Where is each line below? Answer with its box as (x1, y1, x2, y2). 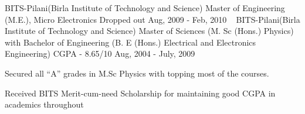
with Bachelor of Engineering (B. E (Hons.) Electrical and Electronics (5, 36, 256, 48)
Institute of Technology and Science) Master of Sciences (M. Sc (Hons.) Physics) (5, 25, 294, 37)
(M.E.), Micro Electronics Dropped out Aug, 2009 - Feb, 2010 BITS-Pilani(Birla (5, 13, 300, 25)
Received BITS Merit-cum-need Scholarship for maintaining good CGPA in (5, 87, 276, 99)
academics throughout (5, 98, 84, 110)
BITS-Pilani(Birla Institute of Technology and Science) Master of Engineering (5, 2, 285, 13)
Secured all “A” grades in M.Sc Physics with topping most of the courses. (5, 67, 269, 79)
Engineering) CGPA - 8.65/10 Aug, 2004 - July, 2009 (5, 47, 195, 60)
